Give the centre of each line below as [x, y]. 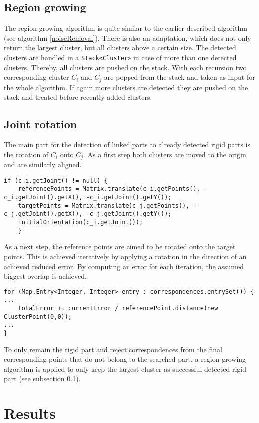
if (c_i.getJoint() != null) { [56, 181]
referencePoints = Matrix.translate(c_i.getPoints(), [109, 189]
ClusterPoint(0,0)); [38, 317]
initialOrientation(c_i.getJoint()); [81, 222]
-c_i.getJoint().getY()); [129, 198]
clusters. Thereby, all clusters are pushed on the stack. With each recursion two [125, 67]
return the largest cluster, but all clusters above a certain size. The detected [120, 48]
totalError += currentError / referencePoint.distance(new [118, 308]
